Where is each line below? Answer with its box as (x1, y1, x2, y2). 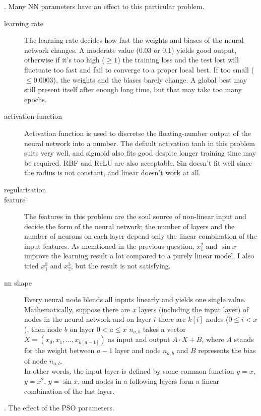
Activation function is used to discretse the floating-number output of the (24, 127, 251, 138)
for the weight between (24, 345, 95, 356)
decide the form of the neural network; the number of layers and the (24, 221, 235, 231)
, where (202, 334, 224, 344)
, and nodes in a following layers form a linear (78, 375, 219, 386)
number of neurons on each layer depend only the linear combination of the (24, 231, 257, 241)
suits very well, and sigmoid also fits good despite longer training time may (24, 148, 256, 158)
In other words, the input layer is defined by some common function (24, 366, 234, 376)
